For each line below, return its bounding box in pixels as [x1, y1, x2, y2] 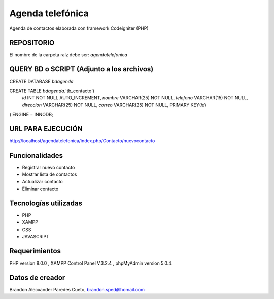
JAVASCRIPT [22, 233, 49, 239]
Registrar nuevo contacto [22, 164, 75, 170]
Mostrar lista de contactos [22, 171, 77, 177]
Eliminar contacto [22, 185, 59, 192]
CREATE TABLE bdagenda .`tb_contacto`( [9, 88, 95, 94]
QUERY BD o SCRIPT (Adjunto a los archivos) [9, 65, 154, 73]
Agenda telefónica [9, 8, 89, 19]
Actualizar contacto [22, 178, 63, 184]
